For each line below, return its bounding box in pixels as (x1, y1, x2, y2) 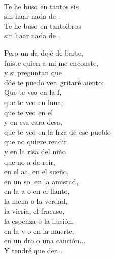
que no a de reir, (4, 156, 55, 167)
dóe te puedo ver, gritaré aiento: (4, 77, 104, 87)
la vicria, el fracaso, (4, 205, 65, 216)
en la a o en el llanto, (4, 186, 70, 196)
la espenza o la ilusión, (4, 216, 74, 226)
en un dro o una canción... (4, 235, 86, 246)
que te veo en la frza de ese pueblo (4, 126, 111, 137)
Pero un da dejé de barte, (4, 47, 83, 58)
